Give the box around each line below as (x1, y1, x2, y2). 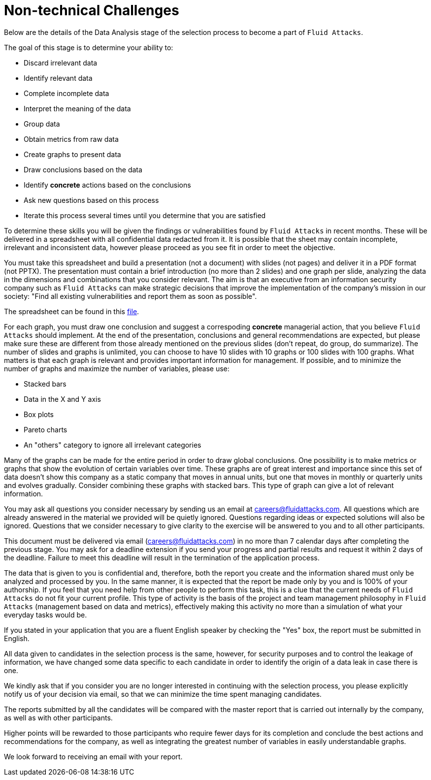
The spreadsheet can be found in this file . (4, 307, 139, 316)
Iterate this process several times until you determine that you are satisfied (24, 211, 266, 220)
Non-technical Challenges (4, 2, 179, 19)
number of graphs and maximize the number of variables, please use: (4, 364, 230, 373)
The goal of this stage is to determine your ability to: (4, 43, 173, 52)
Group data (24, 119, 60, 128)
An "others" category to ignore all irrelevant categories (24, 440, 201, 449)
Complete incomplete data (24, 89, 109, 97)
